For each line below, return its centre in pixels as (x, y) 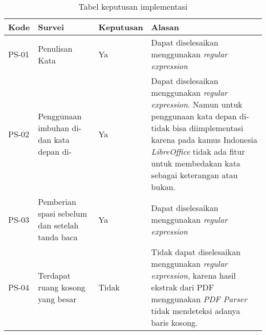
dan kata (54, 140)
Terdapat (54, 275)
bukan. (163, 187)
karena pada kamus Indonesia (204, 140)
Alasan (165, 27)
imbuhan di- (60, 128)
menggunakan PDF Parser (199, 299)
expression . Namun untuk (197, 104)
